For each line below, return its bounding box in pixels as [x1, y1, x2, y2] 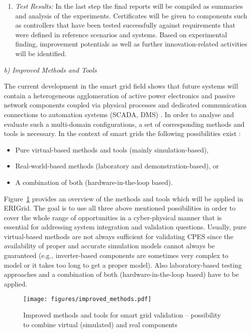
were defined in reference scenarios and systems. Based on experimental [15, 29, 227, 39]
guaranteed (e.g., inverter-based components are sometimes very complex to [4, 250, 229, 260]
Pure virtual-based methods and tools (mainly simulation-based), [15, 144, 209, 154]
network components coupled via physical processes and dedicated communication [4, 100, 247, 110]
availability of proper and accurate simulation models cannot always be [4, 241, 215, 251]
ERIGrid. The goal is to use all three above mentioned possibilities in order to [4, 203, 236, 213]
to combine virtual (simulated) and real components [23, 319, 177, 329]
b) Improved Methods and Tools [4, 64, 97, 75]
